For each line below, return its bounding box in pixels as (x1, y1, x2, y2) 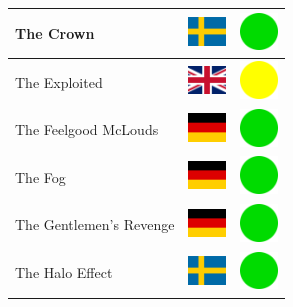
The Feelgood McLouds (15, 119, 159, 140)
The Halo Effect (15, 262, 113, 283)
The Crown (15, 22, 95, 43)
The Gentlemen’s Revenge (15, 214, 175, 235)
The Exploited (15, 71, 103, 92)
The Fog (15, 166, 66, 187)
